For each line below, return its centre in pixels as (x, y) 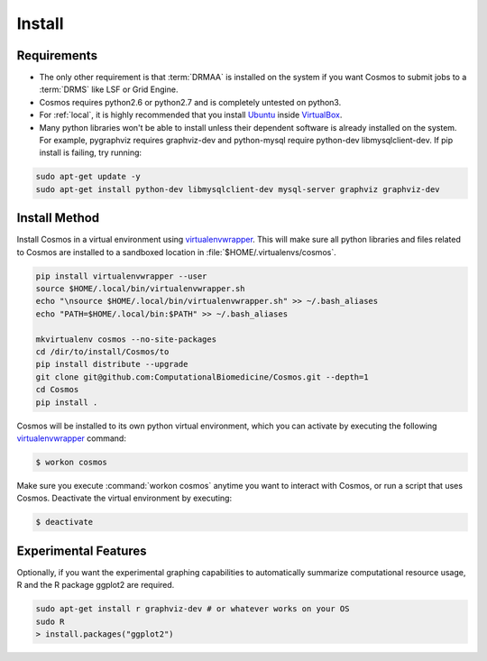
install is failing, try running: (91, 152)
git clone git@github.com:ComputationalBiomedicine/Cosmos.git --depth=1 (202, 377)
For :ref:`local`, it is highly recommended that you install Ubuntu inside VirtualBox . (191, 115)
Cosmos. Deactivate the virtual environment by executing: (124, 498)
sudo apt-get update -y (88, 177)
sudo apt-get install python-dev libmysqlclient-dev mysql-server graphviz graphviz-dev (238, 189)
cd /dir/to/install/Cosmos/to (102, 352)
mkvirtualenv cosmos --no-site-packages (126, 339)
